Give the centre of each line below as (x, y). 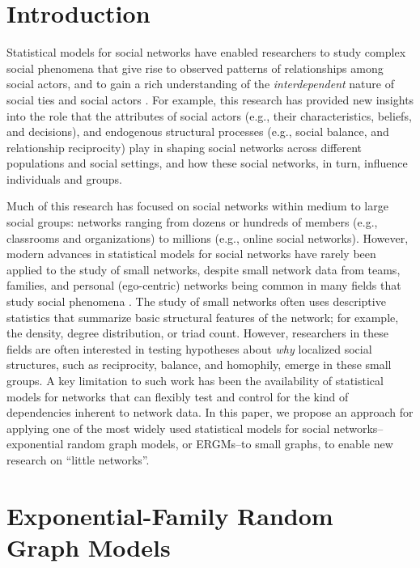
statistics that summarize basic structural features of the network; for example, (203, 317)
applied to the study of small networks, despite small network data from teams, (204, 269)
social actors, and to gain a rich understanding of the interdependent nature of (200, 84)
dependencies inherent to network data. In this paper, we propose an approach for (210, 412)
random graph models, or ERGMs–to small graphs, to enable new (230, 444)
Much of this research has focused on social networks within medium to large (197, 206)
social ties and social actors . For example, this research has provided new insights (210, 99)
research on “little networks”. (78, 459)
